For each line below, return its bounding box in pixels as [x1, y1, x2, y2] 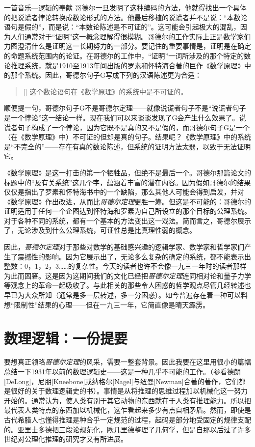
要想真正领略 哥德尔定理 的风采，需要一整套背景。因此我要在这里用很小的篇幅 [4, 357, 251, 367]
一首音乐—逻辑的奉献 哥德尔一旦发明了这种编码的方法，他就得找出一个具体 [4, 2, 247, 12]
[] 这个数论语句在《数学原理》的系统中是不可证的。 [23, 86, 188, 96]
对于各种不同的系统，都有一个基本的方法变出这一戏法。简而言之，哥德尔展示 [4, 215, 251, 225]
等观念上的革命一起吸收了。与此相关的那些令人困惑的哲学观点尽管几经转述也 [4, 280, 251, 290]
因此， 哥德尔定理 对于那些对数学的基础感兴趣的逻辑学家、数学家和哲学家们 [4, 242, 244, 252]
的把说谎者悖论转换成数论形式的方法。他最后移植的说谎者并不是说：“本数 [4, 12, 241, 22]
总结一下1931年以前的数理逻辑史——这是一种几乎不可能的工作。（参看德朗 [4, 366, 241, 376]
